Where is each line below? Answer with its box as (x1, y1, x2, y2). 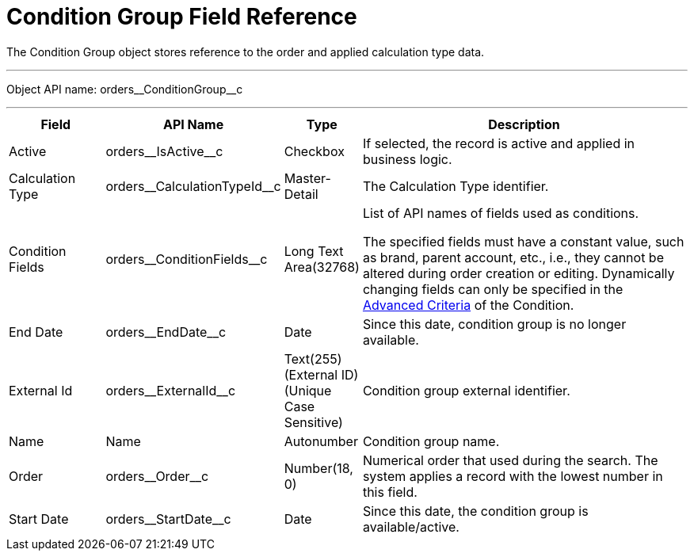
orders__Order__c (105, 467, 209, 484)
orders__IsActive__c (105, 143, 223, 159)
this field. (362, 483, 418, 500)
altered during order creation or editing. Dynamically (362, 265, 675, 281)
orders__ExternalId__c (105, 382, 236, 399)
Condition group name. (362, 433, 500, 449)
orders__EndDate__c (105, 323, 227, 340)
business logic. (362, 151, 452, 167)
